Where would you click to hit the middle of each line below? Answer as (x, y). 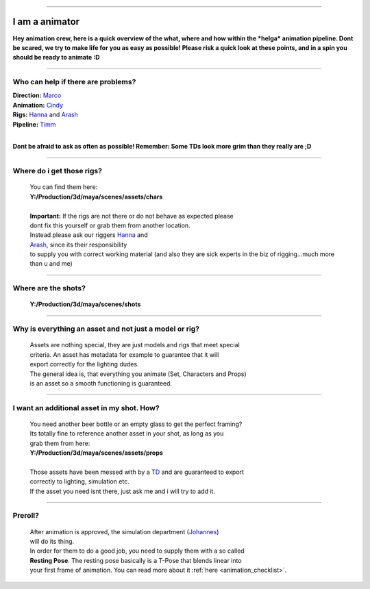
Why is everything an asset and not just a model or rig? (106, 329)
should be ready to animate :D (56, 58)
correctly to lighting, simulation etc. (79, 481)
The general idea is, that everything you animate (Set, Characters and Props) (138, 374)
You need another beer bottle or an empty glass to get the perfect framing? (136, 424)
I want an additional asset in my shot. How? (86, 408)
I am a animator (46, 22)
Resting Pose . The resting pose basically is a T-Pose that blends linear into (136, 560)
